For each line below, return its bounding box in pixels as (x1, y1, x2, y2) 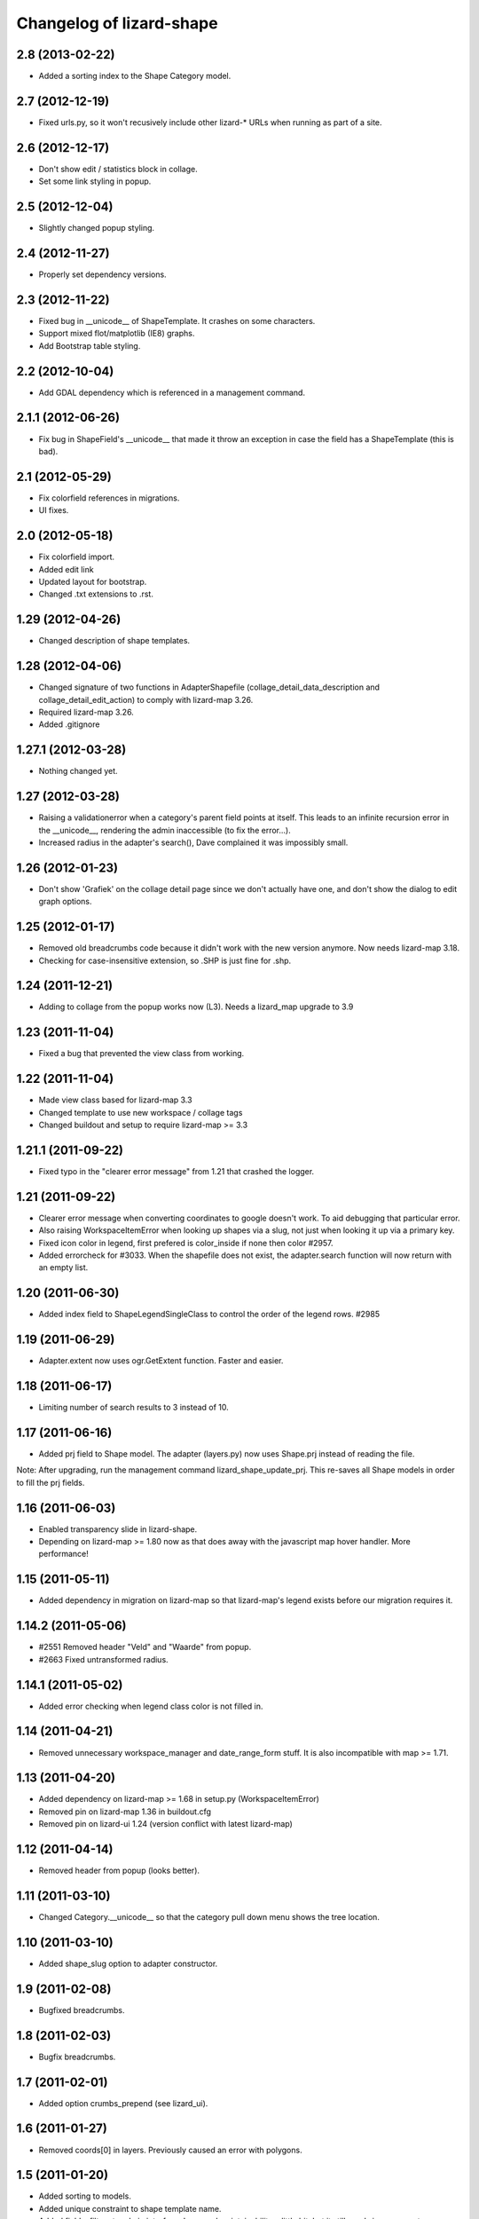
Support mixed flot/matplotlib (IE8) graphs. (38, 328, 195, 339)
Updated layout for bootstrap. (38, 576, 147, 587)
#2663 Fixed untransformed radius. (38, 1654, 169, 1664)
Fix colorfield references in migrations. (38, 493, 180, 503)
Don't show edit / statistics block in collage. (38, 163, 199, 174)
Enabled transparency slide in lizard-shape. (38, 1523, 198, 1535)
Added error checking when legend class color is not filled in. (38, 1701, 263, 1711)
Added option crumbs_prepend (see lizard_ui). (38, 2097, 208, 2108)
